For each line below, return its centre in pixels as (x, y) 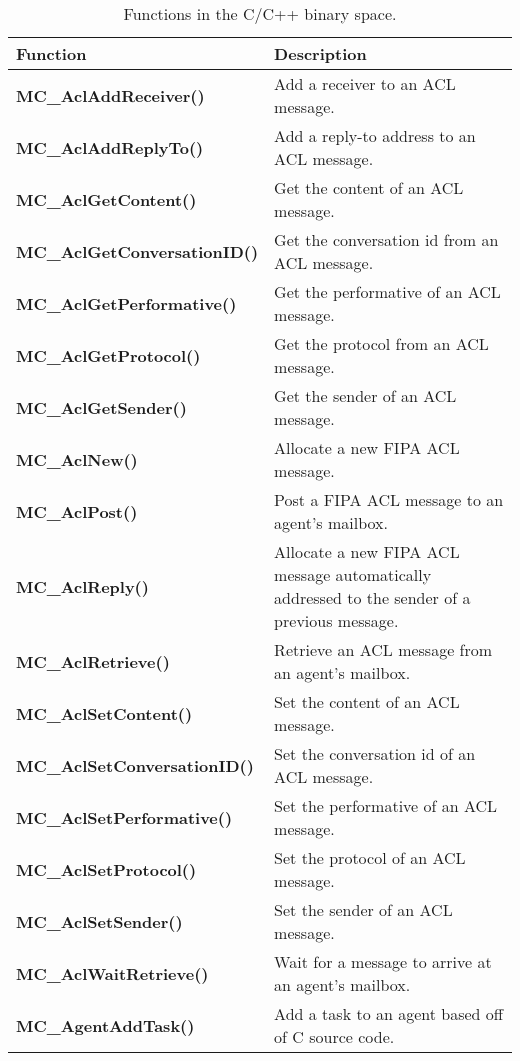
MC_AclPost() (77, 511)
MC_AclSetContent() (104, 713)
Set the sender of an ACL (363, 909)
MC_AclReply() (82, 586)
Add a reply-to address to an (375, 135)
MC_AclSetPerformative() (124, 817)
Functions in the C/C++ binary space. (260, 13)
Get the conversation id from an (386, 239)
